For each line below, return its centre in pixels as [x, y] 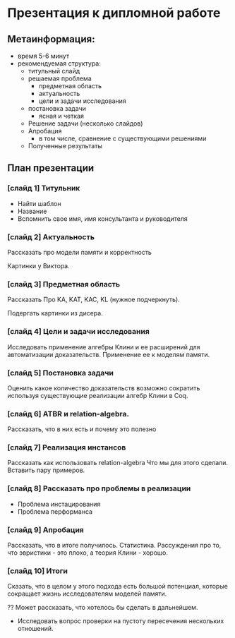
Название [32, 211]
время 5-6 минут [43, 56]
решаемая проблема [60, 78]
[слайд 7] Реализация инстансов [67, 447]
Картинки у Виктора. [39, 265]
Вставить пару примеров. [46, 470]
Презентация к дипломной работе [114, 13]
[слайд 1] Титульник [44, 188]
